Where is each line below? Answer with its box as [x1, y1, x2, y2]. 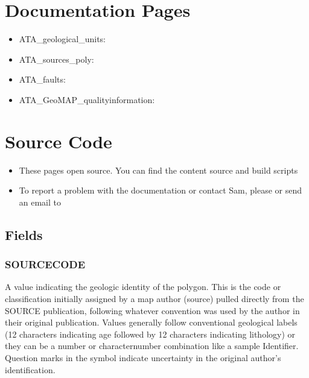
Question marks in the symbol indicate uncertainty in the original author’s [5, 351, 281, 364]
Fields [5, 225, 43, 244]
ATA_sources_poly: [19, 52, 94, 65]
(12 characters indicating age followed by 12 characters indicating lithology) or [5, 327, 296, 340]
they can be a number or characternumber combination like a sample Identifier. [5, 339, 299, 352]
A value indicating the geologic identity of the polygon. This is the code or [5, 280, 281, 293]
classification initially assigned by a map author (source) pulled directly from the [5, 292, 304, 304]
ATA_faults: [19, 73, 66, 86]
